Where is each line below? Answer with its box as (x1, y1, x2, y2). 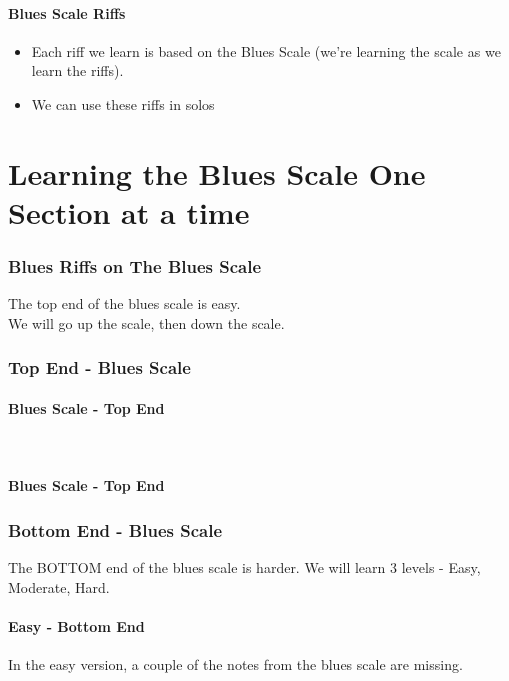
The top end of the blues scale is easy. (8, 293, 241, 314)
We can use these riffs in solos (31, 93, 215, 114)
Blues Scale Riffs (8, 2, 126, 23)
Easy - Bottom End (8, 615, 145, 636)
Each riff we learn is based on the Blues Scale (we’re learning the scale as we (31, 40, 501, 61)
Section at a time (8, 191, 250, 232)
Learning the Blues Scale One (8, 152, 426, 193)
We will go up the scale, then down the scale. (8, 312, 285, 333)
